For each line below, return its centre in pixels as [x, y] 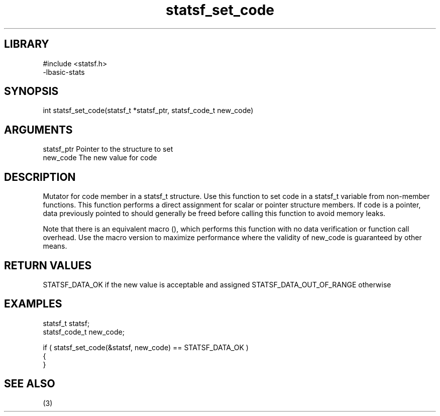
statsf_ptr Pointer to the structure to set [108, 149]
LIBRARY [27, 44]
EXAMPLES [33, 304]
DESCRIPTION [40, 177]
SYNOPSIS [31, 91]
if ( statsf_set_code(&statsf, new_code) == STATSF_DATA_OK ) [146, 347]
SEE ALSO [30, 384]
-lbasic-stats [64, 72]
